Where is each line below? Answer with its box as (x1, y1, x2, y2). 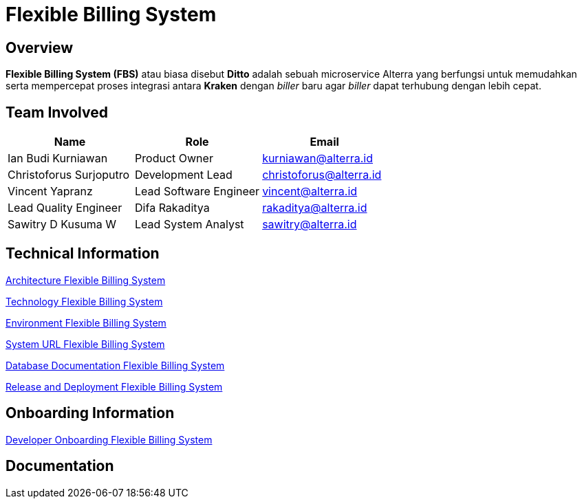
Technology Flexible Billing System (6, 295, 163, 307)
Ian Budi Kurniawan (8, 151, 108, 166)
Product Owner (135, 151, 213, 166)
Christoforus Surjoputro (8, 168, 130, 182)
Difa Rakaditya (135, 201, 210, 215)
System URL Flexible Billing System (6, 338, 165, 350)
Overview (6, 39, 74, 56)
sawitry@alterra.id (262, 217, 357, 232)
